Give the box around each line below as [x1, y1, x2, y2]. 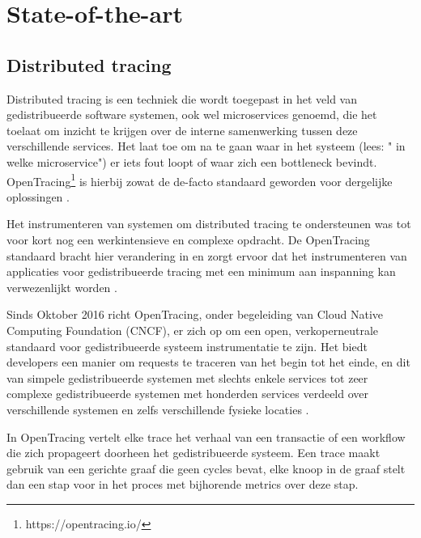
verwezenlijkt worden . [6, 278, 117, 295]
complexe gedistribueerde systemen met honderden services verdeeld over [6, 385, 369, 402]
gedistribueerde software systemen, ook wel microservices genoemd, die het [6, 106, 377, 123]
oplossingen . [6, 188, 70, 205]
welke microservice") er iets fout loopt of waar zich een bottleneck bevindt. [6, 153, 377, 170]
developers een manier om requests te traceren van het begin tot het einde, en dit [6, 354, 410, 371]
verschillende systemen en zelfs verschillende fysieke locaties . [6, 400, 309, 417]
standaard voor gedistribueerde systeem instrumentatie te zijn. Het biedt [6, 337, 368, 354]
